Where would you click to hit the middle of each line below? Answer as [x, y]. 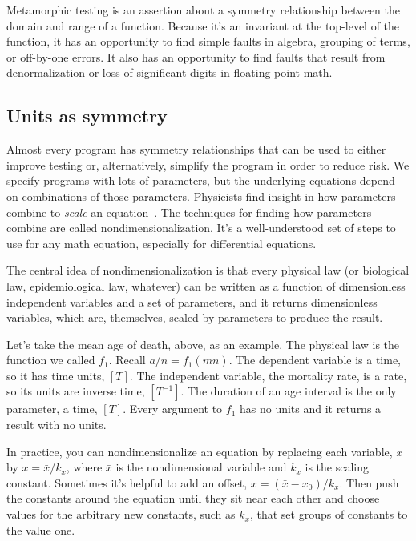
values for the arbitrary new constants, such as [121, 514]
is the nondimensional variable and [201, 467]
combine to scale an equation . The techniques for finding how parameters [189, 212]
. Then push [369, 482]
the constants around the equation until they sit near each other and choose [193, 498]
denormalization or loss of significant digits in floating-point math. [170, 72]
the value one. [41, 529]
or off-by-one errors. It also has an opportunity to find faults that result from [196, 56]
